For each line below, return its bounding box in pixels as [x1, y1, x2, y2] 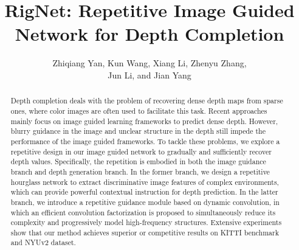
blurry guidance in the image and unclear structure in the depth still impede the [10, 126, 266, 136]
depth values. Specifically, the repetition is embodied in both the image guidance [10, 156, 266, 167]
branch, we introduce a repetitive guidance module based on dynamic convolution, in [10, 196, 280, 207]
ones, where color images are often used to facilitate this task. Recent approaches [10, 105, 267, 116]
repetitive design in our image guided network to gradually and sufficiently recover [10, 146, 272, 156]
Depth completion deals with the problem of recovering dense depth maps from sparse [10, 95, 283, 106]
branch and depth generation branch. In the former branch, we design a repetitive [10, 166, 270, 176]
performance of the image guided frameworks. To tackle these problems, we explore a [10, 136, 280, 146]
